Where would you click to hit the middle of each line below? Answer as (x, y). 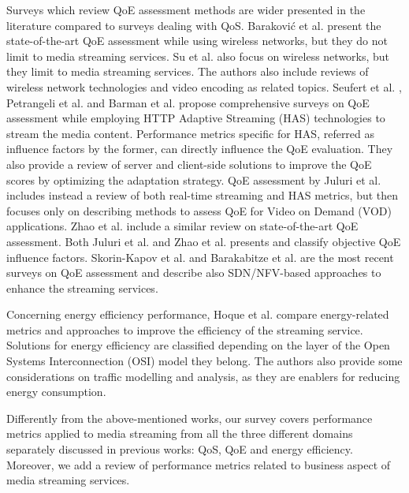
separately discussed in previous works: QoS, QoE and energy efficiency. (180, 449)
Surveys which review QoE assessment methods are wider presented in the (186, 9)
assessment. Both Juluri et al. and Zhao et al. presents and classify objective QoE (204, 241)
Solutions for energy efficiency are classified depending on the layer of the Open (198, 345)
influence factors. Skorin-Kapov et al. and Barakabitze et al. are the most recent (200, 257)
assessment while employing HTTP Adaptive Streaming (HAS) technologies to (196, 118)
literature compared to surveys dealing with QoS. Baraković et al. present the (194, 25)
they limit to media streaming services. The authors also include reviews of (188, 71)
